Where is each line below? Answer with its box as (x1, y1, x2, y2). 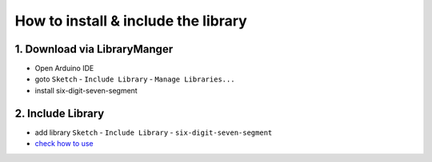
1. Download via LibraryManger (14, 42, 174, 56)
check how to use (34, 139, 94, 148)
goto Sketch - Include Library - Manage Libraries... (34, 74, 235, 84)
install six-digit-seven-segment (34, 85, 138, 95)
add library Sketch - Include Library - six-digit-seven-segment (34, 128, 273, 137)
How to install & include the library (14, 12, 247, 30)
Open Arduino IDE (34, 64, 94, 73)
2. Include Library (14, 106, 105, 120)
